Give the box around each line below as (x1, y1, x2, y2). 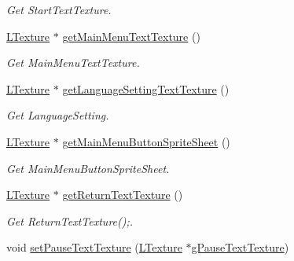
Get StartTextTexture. (6, 2, 112, 17)
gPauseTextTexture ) (191, 239, 289, 255)
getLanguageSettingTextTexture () (62, 80, 230, 97)
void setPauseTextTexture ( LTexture (6, 239, 182, 255)
